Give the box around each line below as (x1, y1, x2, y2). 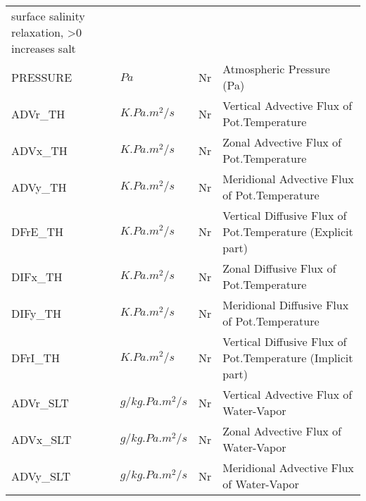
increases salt (11, 40, 76, 56)
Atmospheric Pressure (222, 61, 330, 77)
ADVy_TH (11, 178, 67, 195)
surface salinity (11, 8, 85, 24)
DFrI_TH (11, 350, 60, 366)
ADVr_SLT (11, 394, 69, 411)
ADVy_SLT (11, 467, 71, 484)
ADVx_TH (11, 142, 68, 159)
